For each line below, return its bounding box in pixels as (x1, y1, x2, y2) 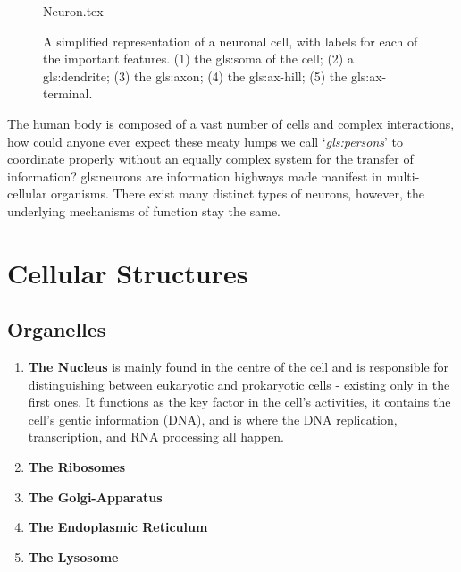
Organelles (7, 315, 106, 343)
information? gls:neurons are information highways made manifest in (7, 166, 382, 185)
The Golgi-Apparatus (28, 487, 163, 506)
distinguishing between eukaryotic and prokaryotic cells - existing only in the (28, 374, 450, 393)
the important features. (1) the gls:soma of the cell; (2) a (43, 49, 354, 68)
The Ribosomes (28, 458, 126, 476)
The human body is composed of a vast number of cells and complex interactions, (7, 114, 455, 132)
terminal (43, 84, 89, 103)
